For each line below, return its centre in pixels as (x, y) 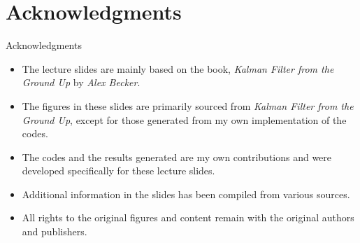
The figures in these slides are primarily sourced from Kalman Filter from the (188, 105)
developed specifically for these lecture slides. (118, 171)
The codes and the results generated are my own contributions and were (177, 157)
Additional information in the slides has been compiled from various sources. (186, 194)
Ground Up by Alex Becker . (81, 82)
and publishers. (55, 231)
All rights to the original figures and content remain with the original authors (188, 217)
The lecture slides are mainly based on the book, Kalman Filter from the (178, 68)
